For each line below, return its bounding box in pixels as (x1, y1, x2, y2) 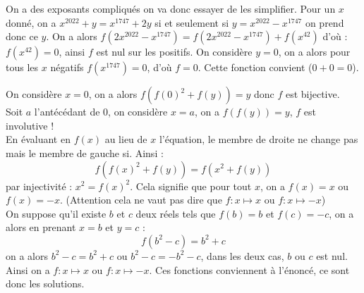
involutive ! (6, 118, 54, 132)
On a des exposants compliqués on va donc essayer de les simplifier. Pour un (6, 1, 336, 15)
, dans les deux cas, (200, 248, 284, 263)
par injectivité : (6, 178, 73, 193)
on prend (305, 15, 344, 30)
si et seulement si (154, 15, 229, 30)
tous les (6, 60, 39, 75)
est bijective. (285, 87, 340, 101)
